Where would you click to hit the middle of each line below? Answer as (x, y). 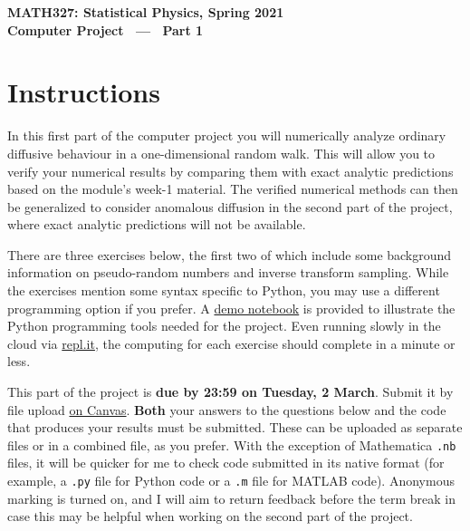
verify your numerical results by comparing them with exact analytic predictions (230, 171)
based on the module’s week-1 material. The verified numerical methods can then (233, 189)
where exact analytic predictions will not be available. (157, 224)
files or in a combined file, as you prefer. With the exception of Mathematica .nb (232, 444)
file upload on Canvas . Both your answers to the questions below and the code (227, 409)
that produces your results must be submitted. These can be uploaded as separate (235, 427)
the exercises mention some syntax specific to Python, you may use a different (224, 290)
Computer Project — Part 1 (106, 29)
